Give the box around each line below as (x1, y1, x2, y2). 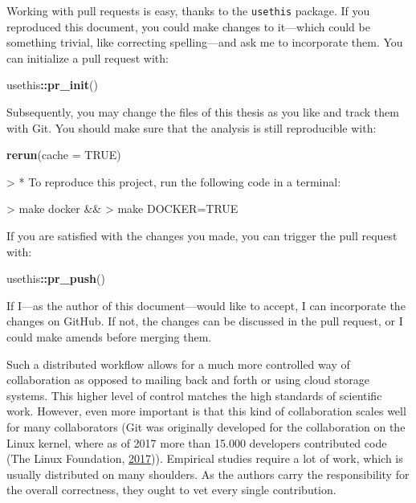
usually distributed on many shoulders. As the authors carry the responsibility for (6, 465, 410, 482)
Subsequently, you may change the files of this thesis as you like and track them (6, 104, 399, 121)
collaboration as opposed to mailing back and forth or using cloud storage (6, 371, 370, 388)
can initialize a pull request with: (6, 49, 169, 66)
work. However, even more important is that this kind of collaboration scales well (6, 403, 406, 419)
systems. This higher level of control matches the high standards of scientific (6, 386, 382, 403)
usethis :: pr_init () (6, 76, 98, 93)
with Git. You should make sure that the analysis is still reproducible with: (6, 119, 377, 136)
